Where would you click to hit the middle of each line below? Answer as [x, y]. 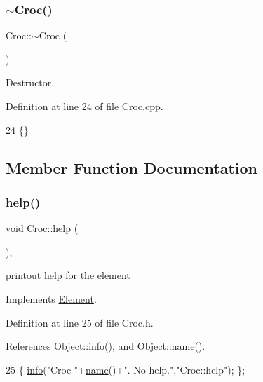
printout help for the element [68, 275]
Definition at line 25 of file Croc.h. [80, 322]
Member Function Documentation [132, 167]
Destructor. [30, 82]
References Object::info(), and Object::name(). [106, 346]
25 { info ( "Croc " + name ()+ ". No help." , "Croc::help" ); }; [126, 369]
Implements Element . [51, 298]
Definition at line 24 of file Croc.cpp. [85, 106]
